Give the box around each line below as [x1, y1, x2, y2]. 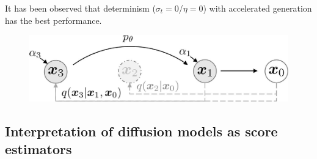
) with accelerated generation [203, 2, 312, 14]
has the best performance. [5, 13, 102, 26]
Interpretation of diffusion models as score [5, 122, 278, 141]
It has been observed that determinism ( [5, 2, 156, 14]
